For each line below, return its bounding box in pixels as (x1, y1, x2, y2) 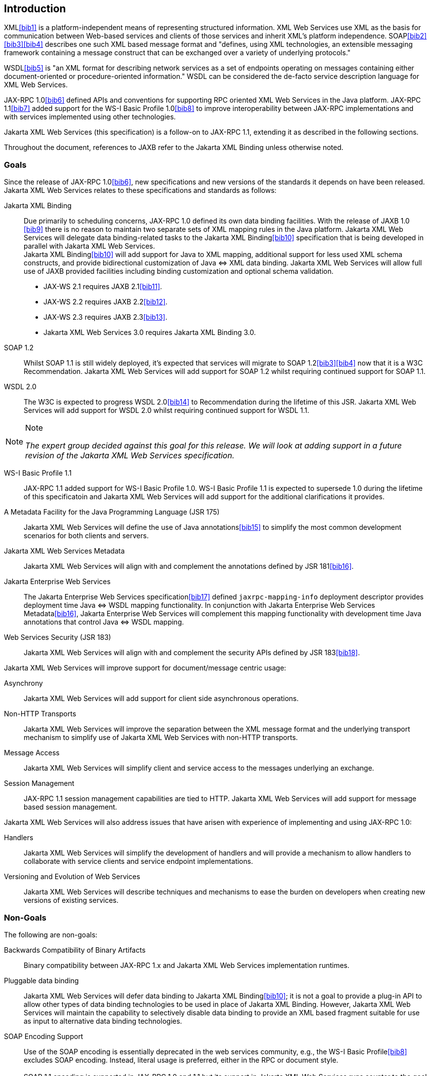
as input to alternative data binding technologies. (24, 1016, 182, 1025)
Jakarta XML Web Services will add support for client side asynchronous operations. (24, 694, 299, 703)
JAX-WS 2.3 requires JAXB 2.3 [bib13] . (43, 313, 168, 322)
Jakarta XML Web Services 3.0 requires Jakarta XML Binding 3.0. (43, 328, 256, 337)
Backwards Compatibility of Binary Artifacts (4, 945, 146, 954)
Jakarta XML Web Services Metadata (4, 547, 125, 556)
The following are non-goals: (4, 930, 98, 939)
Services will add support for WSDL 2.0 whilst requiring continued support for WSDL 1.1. (24, 406, 310, 415)
